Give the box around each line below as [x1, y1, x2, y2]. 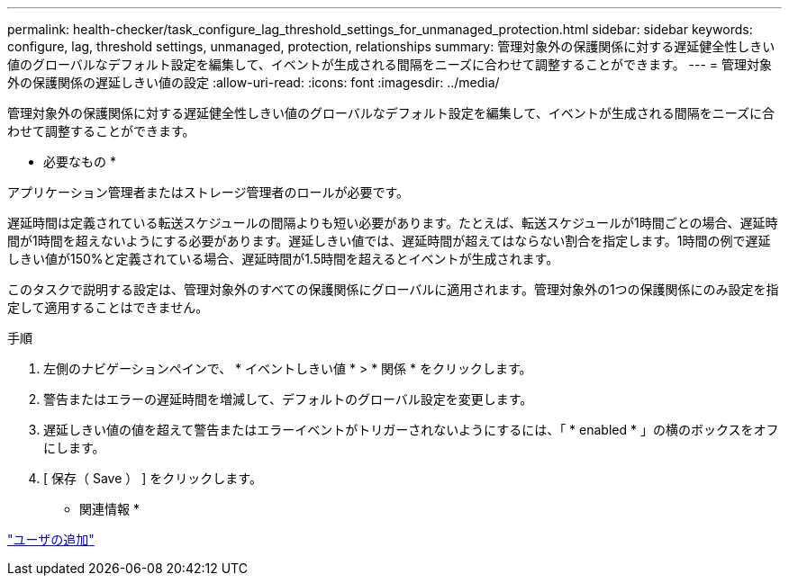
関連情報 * [79, 501, 140, 516]
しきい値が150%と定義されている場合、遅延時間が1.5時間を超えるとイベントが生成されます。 [7, 251, 559, 266]
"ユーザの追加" [7, 532, 95, 547]
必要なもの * [43, 154, 116, 169]
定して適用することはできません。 [7, 300, 209, 315]
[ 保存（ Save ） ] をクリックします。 [43, 471, 262, 486]
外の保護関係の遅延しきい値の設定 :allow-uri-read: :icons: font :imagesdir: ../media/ [7, 75, 500, 90]
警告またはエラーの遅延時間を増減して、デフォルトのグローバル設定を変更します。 [43, 391, 533, 407]
